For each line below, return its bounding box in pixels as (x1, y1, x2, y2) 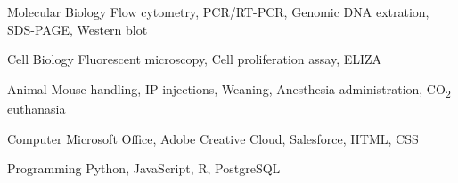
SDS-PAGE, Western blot (7, 20, 148, 38)
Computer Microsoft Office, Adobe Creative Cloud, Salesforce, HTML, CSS (7, 129, 419, 147)
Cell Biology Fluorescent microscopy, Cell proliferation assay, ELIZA (7, 50, 382, 68)
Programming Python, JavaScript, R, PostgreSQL (7, 159, 281, 178)
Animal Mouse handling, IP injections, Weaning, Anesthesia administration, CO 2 (7, 79, 451, 100)
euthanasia (7, 99, 66, 117)
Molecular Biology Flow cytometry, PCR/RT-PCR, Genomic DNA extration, (7, 3, 429, 20)
